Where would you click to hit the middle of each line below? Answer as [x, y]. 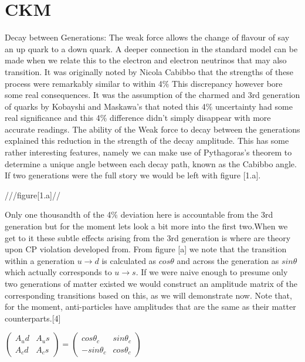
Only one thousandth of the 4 [58, 214]
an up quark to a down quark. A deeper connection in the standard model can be [151, 48]
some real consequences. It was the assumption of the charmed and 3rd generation [152, 95]
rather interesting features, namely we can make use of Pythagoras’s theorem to [148, 152]
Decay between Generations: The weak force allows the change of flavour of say [147, 37]
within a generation [40, 260]
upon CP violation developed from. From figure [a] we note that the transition [146, 249]
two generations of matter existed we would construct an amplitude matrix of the [151, 283]
